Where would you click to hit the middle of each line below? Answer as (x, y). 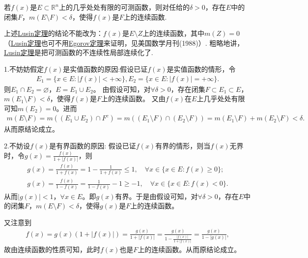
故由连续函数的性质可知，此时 (52, 249)
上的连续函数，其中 (173, 33)
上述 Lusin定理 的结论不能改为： (54, 33)
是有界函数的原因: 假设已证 (93, 145)
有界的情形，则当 (183, 145)
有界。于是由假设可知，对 (156, 196)
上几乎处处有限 (221, 99)
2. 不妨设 (17, 145)
